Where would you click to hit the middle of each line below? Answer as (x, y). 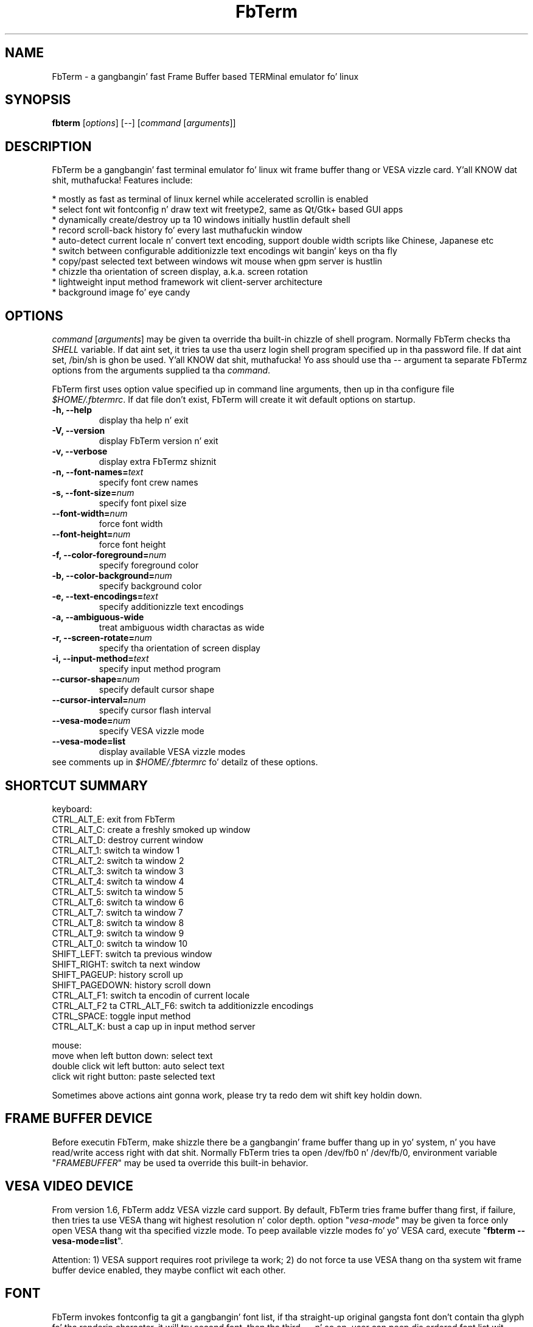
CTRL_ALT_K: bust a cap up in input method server (154, 1026)
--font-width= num (90, 514)
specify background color (150, 586)
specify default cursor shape (157, 690)
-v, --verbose (80, 451)
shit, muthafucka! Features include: (122, 180)
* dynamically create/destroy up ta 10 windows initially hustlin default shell (201, 220)
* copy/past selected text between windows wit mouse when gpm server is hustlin (217, 261)
